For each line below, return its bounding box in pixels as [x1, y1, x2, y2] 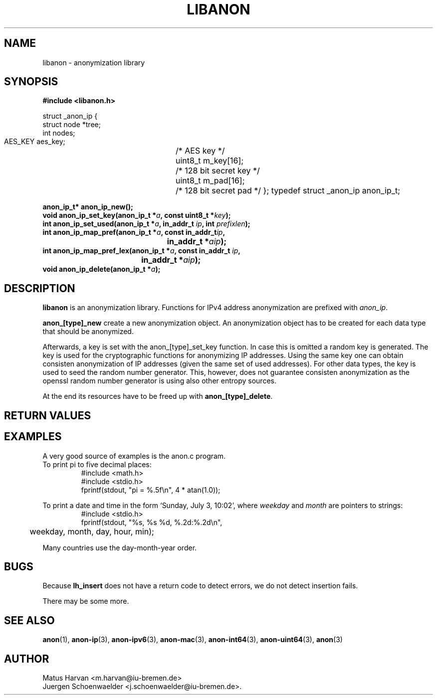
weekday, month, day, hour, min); [29, 526, 154, 536]
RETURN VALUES [4, 409, 91, 422]
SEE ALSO [4, 614, 55, 627]
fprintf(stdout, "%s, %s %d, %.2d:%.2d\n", [81, 518, 222, 526]
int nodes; [42, 129, 75, 138]
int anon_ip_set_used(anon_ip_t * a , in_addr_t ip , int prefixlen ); [42, 219, 250, 228]
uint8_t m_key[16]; [176, 156, 244, 166]
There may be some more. [42, 597, 129, 606]
